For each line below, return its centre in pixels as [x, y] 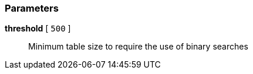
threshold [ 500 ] [38, 29]
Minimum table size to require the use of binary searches [138, 47]
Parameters [32, 8]
